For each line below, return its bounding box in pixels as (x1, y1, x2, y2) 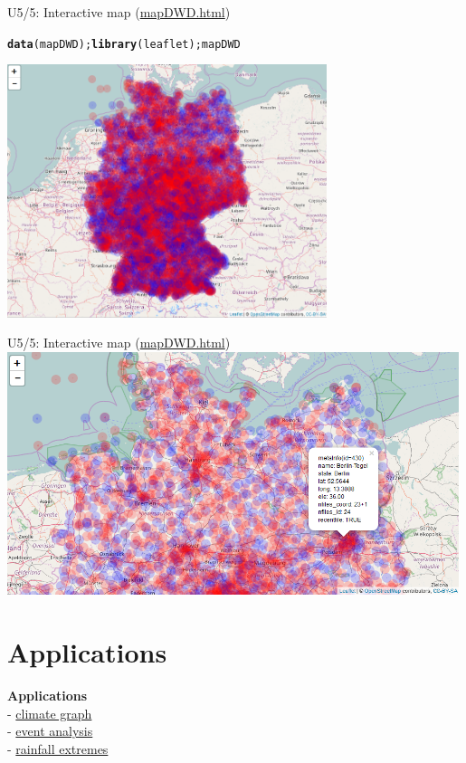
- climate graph (7, 703, 92, 722)
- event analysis (7, 721, 93, 740)
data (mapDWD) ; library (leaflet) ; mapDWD (7, 37, 241, 51)
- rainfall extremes (7, 739, 109, 758)
